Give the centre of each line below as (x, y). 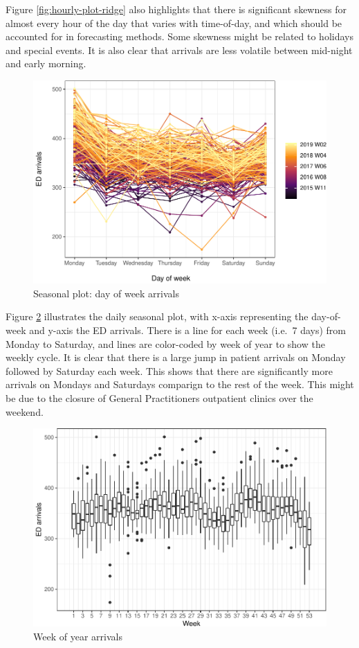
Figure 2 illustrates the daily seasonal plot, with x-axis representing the (157, 316)
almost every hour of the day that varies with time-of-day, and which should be (174, 23)
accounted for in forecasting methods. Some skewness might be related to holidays (179, 36)
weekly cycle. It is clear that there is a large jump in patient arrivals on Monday (176, 357)
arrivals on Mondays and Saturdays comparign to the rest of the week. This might (180, 384)
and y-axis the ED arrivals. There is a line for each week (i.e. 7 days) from (187, 330)
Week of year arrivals (78, 636)
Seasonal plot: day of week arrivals (107, 293)
